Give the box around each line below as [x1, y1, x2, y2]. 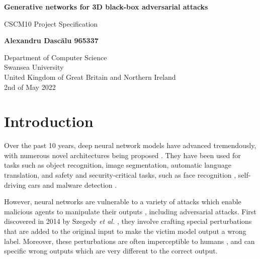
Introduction [4, 111, 94, 132]
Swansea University [4, 62, 64, 72]
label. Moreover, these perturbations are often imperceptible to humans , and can [4, 235, 255, 246]
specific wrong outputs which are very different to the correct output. [4, 245, 218, 256]
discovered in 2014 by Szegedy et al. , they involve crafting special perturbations [4, 216, 252, 226]
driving [4, 179, 26, 190]
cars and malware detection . [28, 179, 117, 190]
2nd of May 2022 [4, 81, 56, 92]
